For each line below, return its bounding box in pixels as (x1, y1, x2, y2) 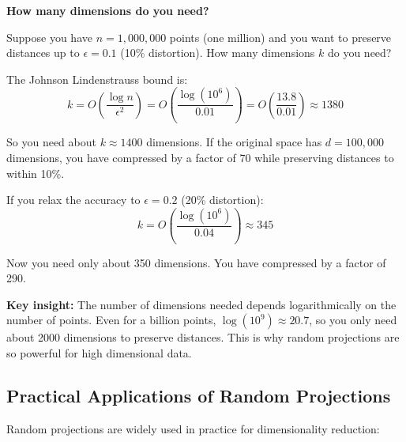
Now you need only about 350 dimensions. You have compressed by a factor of (6, 254, 386, 270)
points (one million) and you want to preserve (169, 28, 392, 45)
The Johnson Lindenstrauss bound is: (6, 70, 188, 87)
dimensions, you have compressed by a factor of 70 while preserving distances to (6, 149, 394, 165)
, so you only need (309, 312, 397, 328)
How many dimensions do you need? (6, 2, 209, 18)
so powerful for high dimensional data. (6, 345, 192, 361)
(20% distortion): (181, 191, 264, 208)
